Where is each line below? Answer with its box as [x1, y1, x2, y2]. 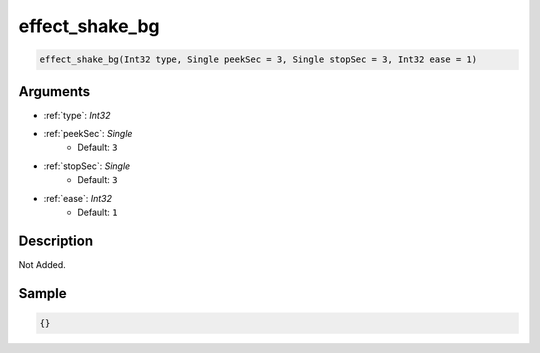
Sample [18, 285, 67, 302]
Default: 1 [77, 206, 118, 218]
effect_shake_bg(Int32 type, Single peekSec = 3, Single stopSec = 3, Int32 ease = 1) [39, 54, 478, 65]
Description [18, 232, 94, 249]
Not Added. [18, 258, 67, 270]
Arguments [18, 83, 91, 100]
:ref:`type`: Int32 [43, 109, 111, 121]
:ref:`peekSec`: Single [43, 128, 133, 140]
